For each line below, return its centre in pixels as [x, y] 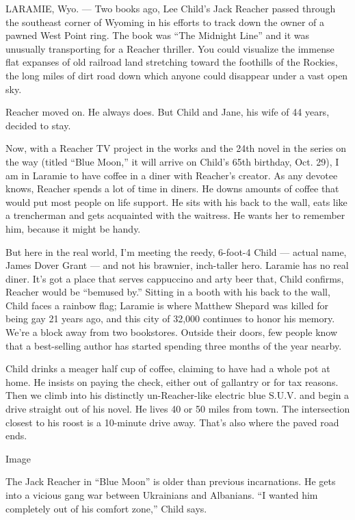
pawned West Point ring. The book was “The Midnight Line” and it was [157, 35]
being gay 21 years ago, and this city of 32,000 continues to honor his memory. [170, 318]
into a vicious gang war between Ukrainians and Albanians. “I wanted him [162, 495]
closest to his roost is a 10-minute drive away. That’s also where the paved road [172, 422]
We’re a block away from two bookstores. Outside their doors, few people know [172, 332]
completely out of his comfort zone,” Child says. [106, 508]
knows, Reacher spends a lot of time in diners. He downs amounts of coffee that [172, 188]
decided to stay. [38, 125]
